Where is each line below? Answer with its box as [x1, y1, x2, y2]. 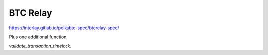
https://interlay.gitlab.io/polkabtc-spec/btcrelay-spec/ [9, 25, 119, 31]
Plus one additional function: [9, 34, 68, 40]
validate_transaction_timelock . [9, 43, 72, 49]
